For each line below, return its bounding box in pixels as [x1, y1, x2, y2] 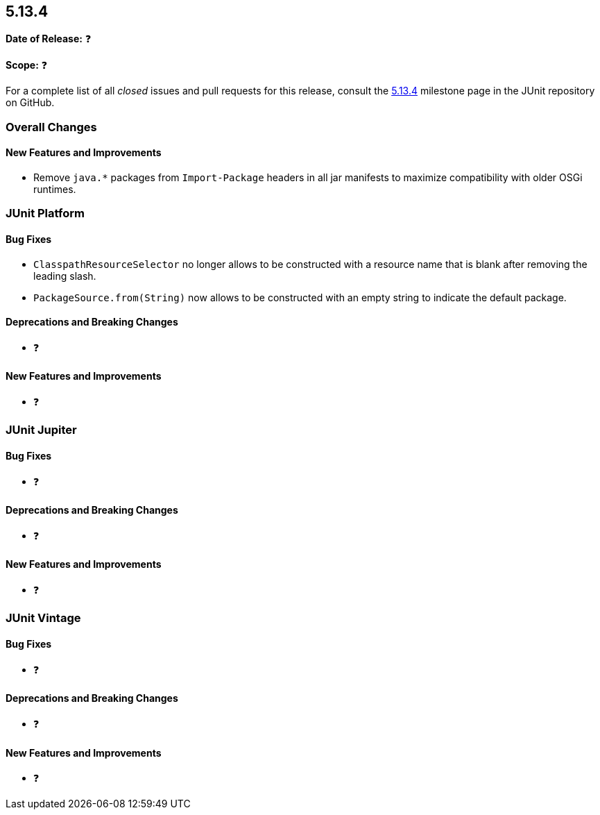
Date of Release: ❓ [6, 33, 92, 45]
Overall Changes [6, 119, 97, 134]
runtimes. [33, 183, 76, 196]
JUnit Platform [6, 206, 85, 221]
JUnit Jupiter [6, 423, 77, 437]
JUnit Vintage [6, 611, 81, 625]
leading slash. [33, 269, 96, 282]
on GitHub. [6, 96, 55, 109]
